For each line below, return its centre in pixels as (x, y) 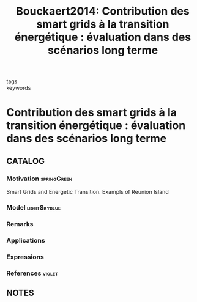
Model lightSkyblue (34, 207)
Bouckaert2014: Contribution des (103, 11)
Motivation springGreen (39, 179)
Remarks (20, 224)
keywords (19, 88)
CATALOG (25, 161)
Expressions (25, 257)
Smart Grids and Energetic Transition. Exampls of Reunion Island (88, 192)
